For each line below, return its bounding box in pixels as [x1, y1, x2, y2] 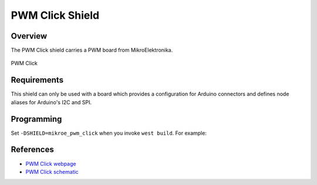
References [11, 145, 54, 155]
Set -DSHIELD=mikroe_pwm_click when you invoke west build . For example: [11, 129, 207, 136]
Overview [11, 31, 48, 41]
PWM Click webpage [25, 160, 76, 167]
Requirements [11, 75, 64, 85]
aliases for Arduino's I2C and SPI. [11, 98, 92, 105]
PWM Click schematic [25, 168, 79, 175]
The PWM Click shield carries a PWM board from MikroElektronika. [11, 47, 173, 54]
